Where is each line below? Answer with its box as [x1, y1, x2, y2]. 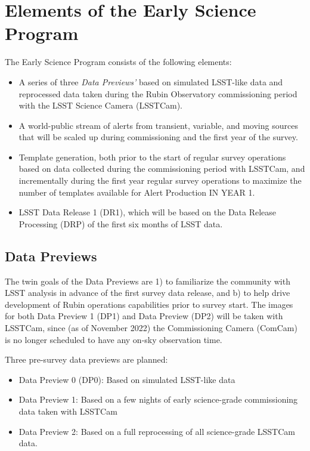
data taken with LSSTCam [18, 404, 117, 417]
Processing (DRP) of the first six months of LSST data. [18, 217, 223, 230]
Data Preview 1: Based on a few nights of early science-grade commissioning [18, 393, 298, 406]
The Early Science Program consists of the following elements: [5, 55, 232, 68]
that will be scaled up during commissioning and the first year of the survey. [18, 131, 298, 143]
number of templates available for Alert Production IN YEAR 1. [18, 186, 255, 198]
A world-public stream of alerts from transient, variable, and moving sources [18, 119, 298, 131]
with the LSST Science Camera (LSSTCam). [18, 99, 182, 112]
